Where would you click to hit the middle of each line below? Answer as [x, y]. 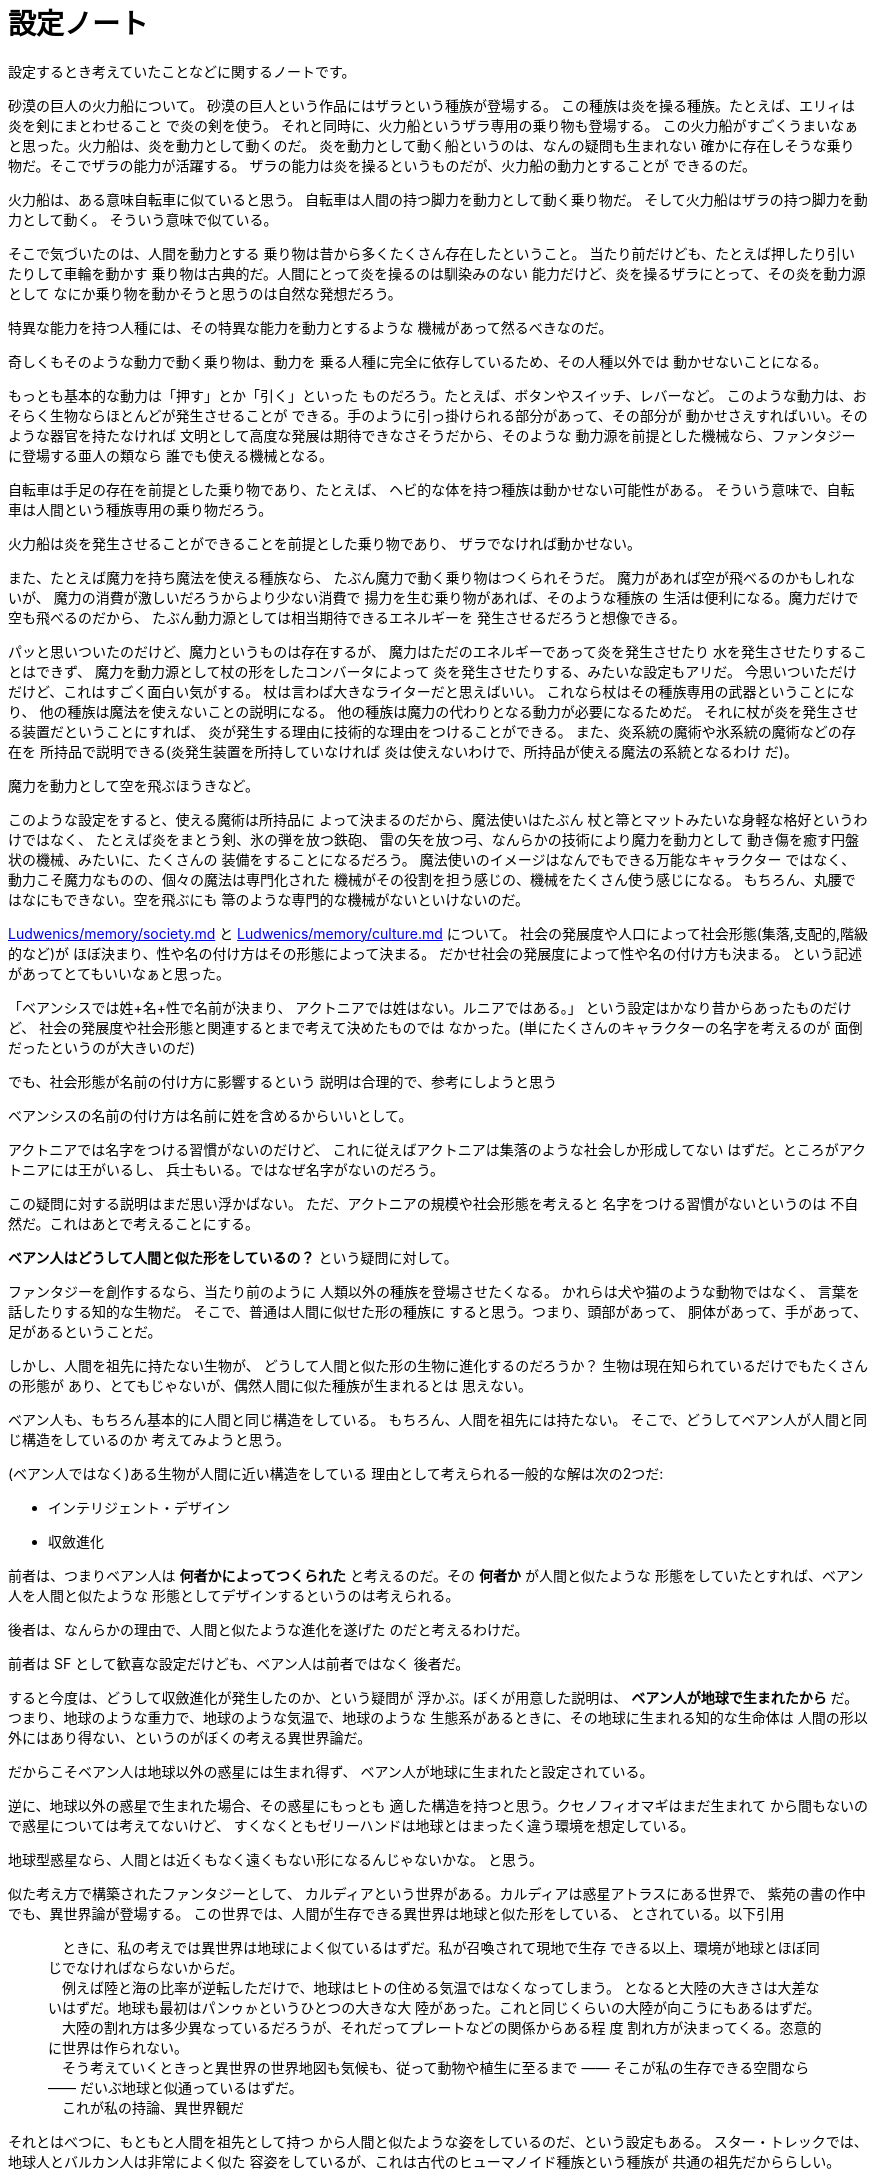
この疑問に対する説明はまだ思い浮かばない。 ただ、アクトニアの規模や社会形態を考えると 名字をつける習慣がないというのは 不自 [433, 1203]
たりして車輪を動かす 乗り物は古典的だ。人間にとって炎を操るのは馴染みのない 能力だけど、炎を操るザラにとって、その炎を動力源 [437, 273]
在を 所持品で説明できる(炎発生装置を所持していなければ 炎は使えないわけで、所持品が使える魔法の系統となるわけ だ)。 [403, 751]
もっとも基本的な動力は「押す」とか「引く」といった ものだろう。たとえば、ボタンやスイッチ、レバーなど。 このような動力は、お [437, 395]
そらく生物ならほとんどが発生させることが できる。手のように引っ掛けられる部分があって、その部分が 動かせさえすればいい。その [438, 415]
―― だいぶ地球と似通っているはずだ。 [175, 2087]
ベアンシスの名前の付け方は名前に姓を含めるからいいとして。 [210, 1115]
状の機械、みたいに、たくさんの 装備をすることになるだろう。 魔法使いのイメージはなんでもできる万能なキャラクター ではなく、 [432, 859]
